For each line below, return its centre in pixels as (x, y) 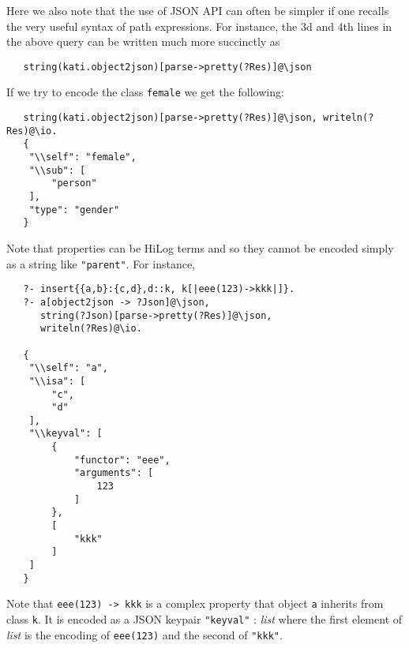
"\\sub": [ (57, 170)
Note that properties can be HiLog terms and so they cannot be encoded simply (200, 248)
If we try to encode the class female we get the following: (145, 92)
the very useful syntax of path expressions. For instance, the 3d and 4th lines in (199, 26)
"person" (74, 184)
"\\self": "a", (68, 368)
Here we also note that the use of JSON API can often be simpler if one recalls (198, 10)
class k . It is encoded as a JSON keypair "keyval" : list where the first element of (204, 619)
